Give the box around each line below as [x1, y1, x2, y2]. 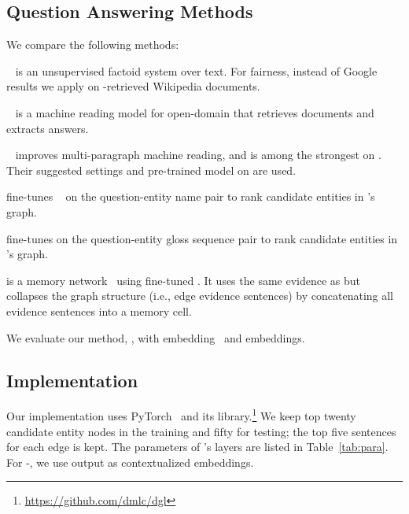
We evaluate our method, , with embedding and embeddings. [6, 329, 305, 346]
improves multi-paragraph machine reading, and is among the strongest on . [15, 146, 381, 163]
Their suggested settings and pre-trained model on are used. [6, 161, 297, 178]
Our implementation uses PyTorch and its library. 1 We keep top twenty [6, 405, 356, 423]
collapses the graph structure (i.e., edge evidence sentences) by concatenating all [6, 287, 394, 304]
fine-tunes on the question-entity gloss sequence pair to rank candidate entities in [6, 230, 398, 246]
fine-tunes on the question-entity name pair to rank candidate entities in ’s [6, 188, 375, 205]
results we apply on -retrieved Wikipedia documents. [6, 78, 260, 94]
